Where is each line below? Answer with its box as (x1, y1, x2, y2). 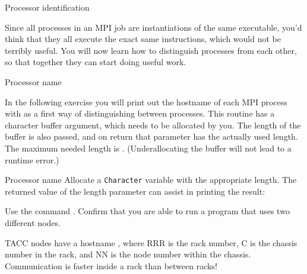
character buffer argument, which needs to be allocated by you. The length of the (5, 118, 301, 131)
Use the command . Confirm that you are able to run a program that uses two (5, 205, 290, 217)
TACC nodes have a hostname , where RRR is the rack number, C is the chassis (5, 236, 297, 249)
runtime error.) (5, 153, 59, 166)
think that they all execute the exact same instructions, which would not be (5, 33, 281, 45)
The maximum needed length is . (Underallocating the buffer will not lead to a (5, 141, 292, 154)
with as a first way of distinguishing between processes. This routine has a (5, 107, 275, 120)
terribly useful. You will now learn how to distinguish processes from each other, (5, 44, 297, 56)
